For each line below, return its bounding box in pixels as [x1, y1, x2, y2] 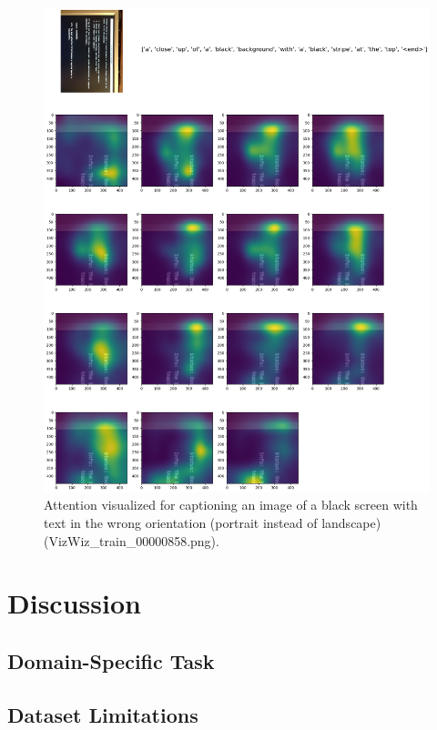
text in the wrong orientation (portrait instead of [44, 512, 318, 532]
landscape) [321, 512, 381, 532]
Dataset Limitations [7, 700, 198, 728]
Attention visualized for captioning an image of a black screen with [44, 495, 418, 514]
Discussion [7, 584, 141, 622]
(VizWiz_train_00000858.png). [44, 531, 219, 550]
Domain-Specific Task [7, 646, 215, 674]
